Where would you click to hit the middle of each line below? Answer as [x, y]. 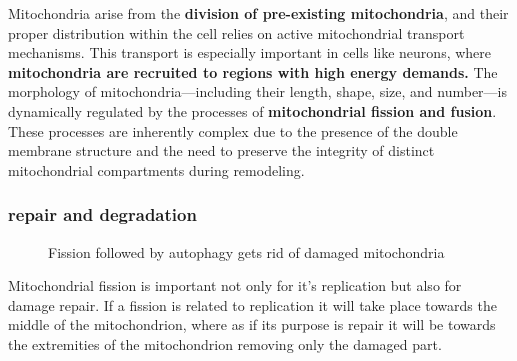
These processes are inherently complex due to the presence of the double [233, 130]
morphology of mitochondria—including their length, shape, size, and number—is [258, 91]
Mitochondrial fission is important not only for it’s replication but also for [235, 285]
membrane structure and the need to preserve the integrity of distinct [221, 150]
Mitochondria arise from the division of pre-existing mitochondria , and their [258, 13]
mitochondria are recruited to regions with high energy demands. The [253, 71]
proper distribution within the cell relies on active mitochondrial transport [236, 32]
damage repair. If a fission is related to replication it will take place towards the [252, 304]
